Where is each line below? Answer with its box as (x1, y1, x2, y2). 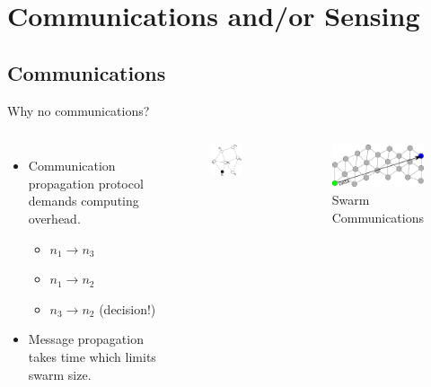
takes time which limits (28, 347, 156, 365)
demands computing (28, 191, 139, 210)
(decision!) (99, 299, 156, 318)
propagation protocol (28, 173, 144, 192)
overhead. (28, 208, 81, 227)
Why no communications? (7, 101, 150, 119)
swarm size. (28, 365, 92, 383)
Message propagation (28, 330, 144, 348)
